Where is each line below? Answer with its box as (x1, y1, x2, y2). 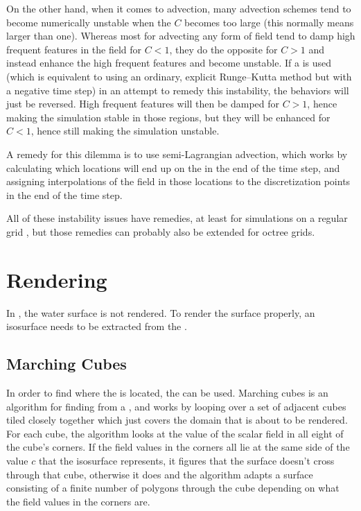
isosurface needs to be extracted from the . (6, 319, 187, 334)
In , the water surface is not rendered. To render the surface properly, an (6, 305, 315, 320)
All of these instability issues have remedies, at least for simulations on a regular (6, 211, 348, 225)
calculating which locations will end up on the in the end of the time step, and (6, 160, 340, 175)
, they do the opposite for (169, 42, 278, 56)
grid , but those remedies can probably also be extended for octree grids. (6, 224, 315, 239)
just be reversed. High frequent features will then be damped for (6, 96, 280, 111)
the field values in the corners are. (6, 494, 150, 508)
